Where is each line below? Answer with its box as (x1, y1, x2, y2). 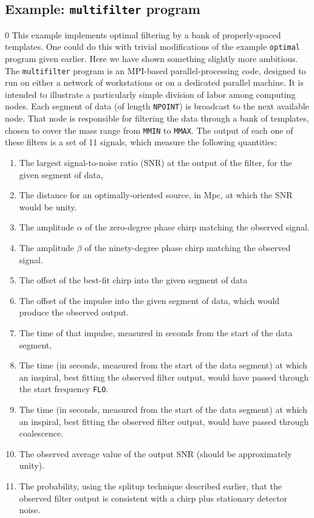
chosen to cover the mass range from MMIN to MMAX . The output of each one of (5, 123, 293, 136)
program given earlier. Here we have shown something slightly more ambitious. (5, 52, 298, 65)
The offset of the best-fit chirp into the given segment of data (19, 274, 248, 286)
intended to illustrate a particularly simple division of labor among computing (5, 88, 296, 100)
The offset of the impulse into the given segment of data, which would (19, 294, 280, 306)
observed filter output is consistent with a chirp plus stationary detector (19, 491, 288, 504)
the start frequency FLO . (19, 382, 109, 395)
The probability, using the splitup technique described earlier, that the (19, 479, 282, 492)
